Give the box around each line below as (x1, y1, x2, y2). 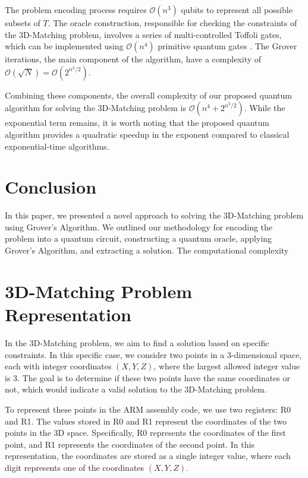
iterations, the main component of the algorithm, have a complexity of (5, 53, 262, 65)
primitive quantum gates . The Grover (158, 40, 297, 52)
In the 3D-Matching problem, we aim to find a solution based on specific (5, 336, 269, 349)
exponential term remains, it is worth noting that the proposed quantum (5, 116, 269, 129)
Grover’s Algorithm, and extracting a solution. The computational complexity (5, 244, 289, 257)
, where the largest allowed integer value (153, 360, 300, 372)
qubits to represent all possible (181, 4, 293, 15)
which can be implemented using (5, 40, 124, 52)
